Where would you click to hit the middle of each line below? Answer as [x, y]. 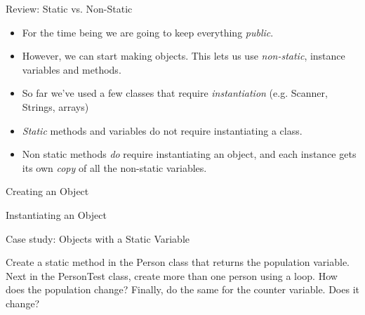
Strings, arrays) [55, 106]
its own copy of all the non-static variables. [114, 167]
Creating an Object [47, 191]
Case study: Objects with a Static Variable [98, 238]
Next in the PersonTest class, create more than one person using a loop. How [172, 275]
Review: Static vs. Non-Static [69, 8]
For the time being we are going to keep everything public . [148, 32]
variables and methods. [72, 69]
